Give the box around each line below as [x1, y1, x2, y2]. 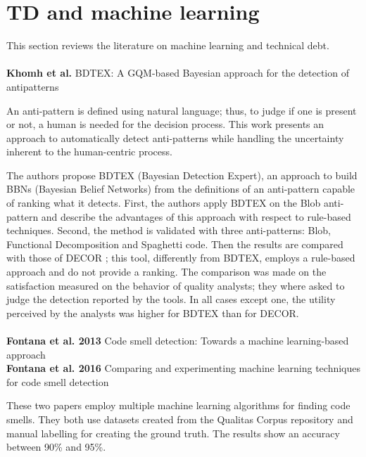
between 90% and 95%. [6, 439, 106, 454]
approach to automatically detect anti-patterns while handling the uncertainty [6, 130, 344, 145]
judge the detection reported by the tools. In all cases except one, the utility [6, 292, 336, 307]
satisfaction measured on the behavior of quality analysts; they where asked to [6, 278, 345, 292]
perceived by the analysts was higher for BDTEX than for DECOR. [6, 305, 299, 320]
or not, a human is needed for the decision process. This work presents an [6, 117, 324, 131]
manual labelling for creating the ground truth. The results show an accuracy [6, 425, 340, 440]
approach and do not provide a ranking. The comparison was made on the [6, 264, 327, 279]
